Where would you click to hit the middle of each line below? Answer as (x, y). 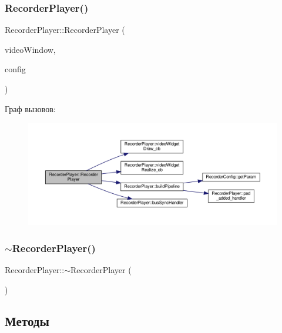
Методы (27, 321)
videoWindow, (30, 49)
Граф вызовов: (30, 108)
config (15, 69)
